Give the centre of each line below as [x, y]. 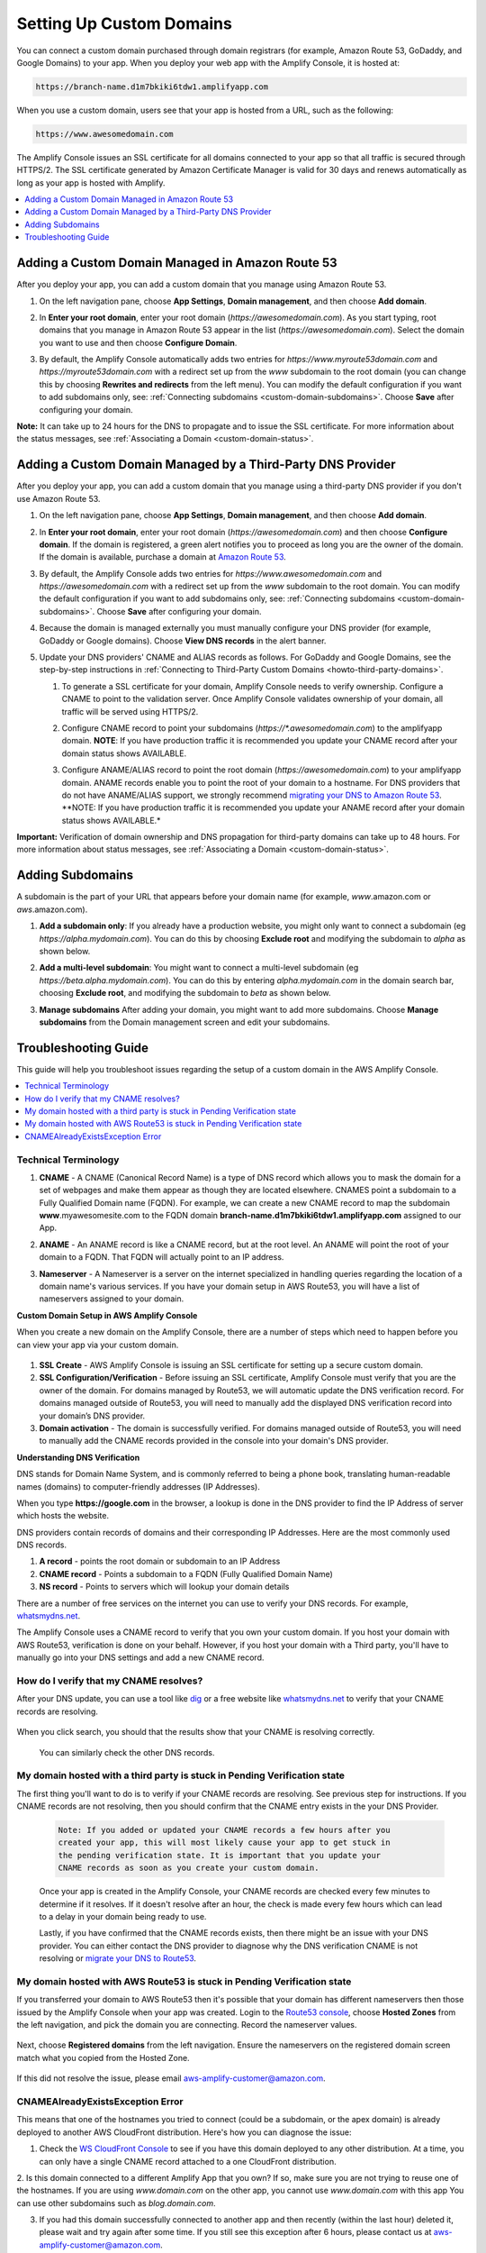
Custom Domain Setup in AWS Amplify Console [107, 1315]
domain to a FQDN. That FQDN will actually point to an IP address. [162, 1257]
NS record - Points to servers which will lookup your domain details [164, 1587]
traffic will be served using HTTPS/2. [130, 711]
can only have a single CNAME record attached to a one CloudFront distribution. [188, 2161]
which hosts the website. [63, 1516]
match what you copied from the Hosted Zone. [103, 2057]
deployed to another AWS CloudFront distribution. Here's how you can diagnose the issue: [184, 2132]
